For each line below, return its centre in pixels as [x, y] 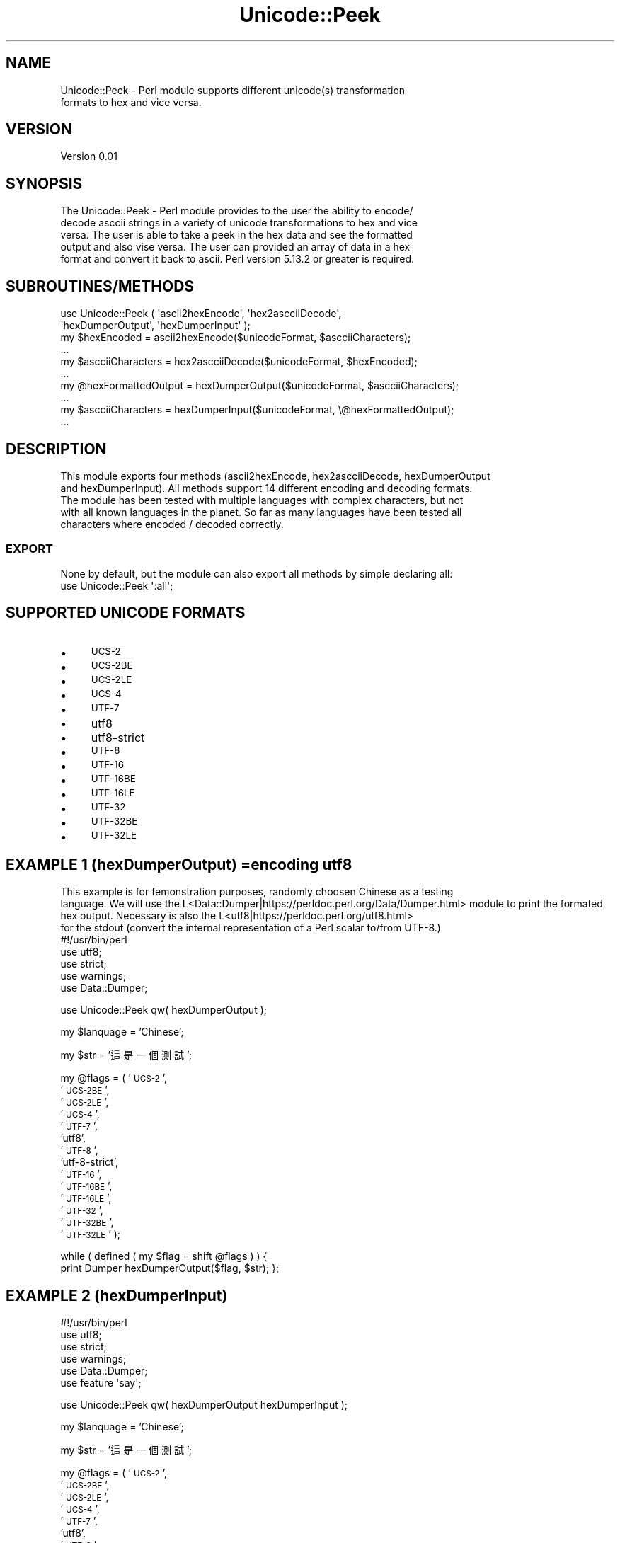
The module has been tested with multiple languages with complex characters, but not [262, 500]
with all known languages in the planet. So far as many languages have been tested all [261, 512]
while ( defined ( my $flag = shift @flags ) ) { [164, 1256]
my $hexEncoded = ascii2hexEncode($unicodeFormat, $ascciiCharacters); [236, 338]
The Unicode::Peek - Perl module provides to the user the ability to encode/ [237, 211]
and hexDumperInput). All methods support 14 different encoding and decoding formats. [266, 488]
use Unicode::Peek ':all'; [117, 585]
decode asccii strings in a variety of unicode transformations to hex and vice [239, 223]
